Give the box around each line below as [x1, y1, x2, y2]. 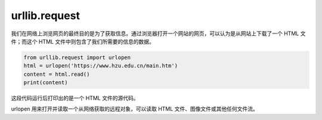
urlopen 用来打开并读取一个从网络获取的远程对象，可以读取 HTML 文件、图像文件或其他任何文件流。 [11, 105, 259, 113]
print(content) [23, 79, 68, 86]
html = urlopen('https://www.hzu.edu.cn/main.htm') [23, 63, 178, 69]
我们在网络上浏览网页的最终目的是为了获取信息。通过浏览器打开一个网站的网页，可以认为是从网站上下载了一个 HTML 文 [11, 30, 306, 37]
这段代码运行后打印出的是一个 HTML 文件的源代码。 [11, 94, 139, 101]
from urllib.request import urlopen [23, 54, 131, 61]
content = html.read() [23, 70, 90, 78]
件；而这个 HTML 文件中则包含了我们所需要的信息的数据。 [11, 38, 154, 45]
